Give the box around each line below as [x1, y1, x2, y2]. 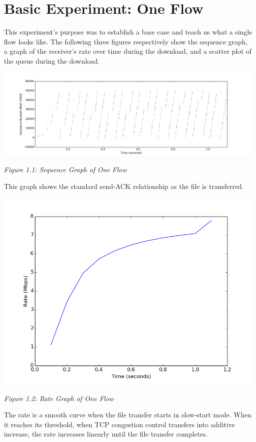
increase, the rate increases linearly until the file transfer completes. [4, 429, 208, 439]
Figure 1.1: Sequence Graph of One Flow [4, 164, 127, 174]
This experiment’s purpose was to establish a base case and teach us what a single [4, 27, 252, 37]
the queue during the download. [4, 55, 100, 66]
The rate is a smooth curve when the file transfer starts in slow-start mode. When [4, 409, 252, 420]
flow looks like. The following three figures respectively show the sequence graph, [4, 36, 248, 46]
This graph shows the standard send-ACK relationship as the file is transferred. [4, 181, 244, 191]
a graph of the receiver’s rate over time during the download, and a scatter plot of [4, 46, 252, 56]
